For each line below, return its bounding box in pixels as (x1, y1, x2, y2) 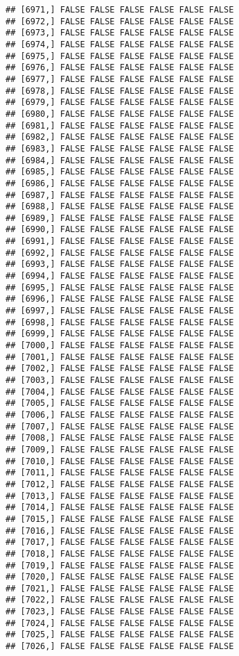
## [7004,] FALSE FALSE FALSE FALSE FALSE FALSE (6, 386, 234, 397)
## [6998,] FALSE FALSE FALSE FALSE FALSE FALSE (6, 317, 234, 327)
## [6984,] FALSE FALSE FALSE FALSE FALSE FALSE (6, 155, 234, 165)
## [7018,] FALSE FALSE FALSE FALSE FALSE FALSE (6, 548, 234, 559)
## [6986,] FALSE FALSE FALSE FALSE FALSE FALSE (6, 178, 234, 188)
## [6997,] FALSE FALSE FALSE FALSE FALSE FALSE (6, 306, 234, 316)
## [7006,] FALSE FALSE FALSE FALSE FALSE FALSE (6, 409, 234, 420)
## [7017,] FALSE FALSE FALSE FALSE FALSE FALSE (6, 537, 234, 548)
